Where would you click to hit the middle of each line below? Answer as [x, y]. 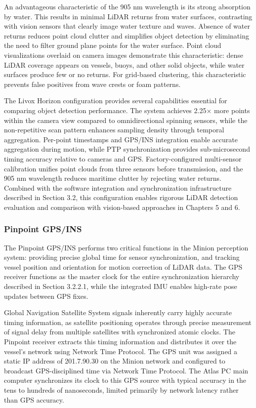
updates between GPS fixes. [46, 296]
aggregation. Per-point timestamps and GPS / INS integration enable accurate [121, 139]
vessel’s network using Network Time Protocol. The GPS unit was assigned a [121, 351]
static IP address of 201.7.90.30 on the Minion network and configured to [115, 361]
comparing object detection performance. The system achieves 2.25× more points [127, 110]
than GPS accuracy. [34, 399]
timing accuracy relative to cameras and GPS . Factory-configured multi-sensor [123, 158]
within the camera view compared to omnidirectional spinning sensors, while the [126, 120]
